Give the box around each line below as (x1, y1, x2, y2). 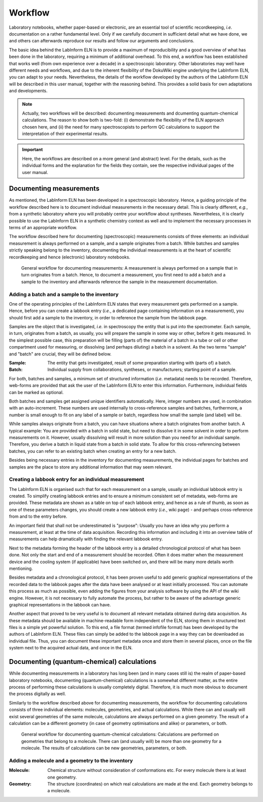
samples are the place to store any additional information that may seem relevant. (9, 464, 172, 470)
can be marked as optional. (9, 389, 64, 395)
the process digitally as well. (9, 691, 66, 697)
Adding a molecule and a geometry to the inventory (9, 757, 133, 764)
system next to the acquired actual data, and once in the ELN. (9, 645, 133, 651)
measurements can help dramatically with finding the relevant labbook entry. (9, 536, 163, 542)
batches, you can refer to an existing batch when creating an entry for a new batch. (9, 448, 177, 454)
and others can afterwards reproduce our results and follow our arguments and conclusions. (9, 38, 195, 44)
